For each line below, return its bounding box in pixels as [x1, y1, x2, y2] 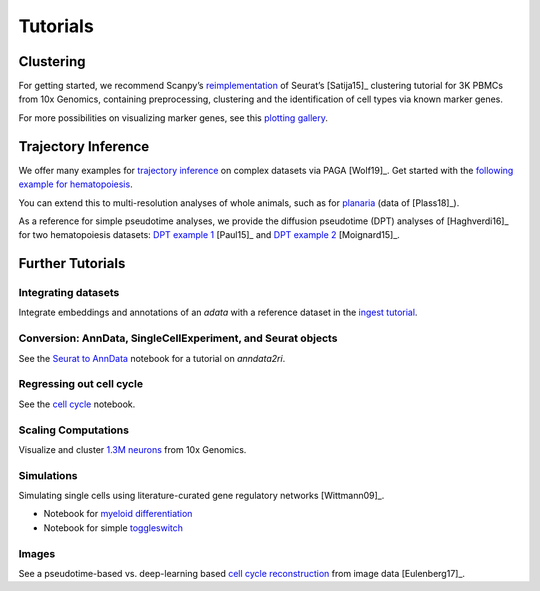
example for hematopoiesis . [18, 178, 134, 190]
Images [18, 546, 56, 560]
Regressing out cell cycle [18, 377, 144, 391]
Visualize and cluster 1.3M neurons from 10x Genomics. [18, 443, 247, 455]
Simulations [18, 468, 78, 482]
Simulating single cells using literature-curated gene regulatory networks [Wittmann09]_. [18, 490, 385, 502]
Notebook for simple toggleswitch [43, 521, 184, 534]
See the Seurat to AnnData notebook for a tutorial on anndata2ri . [18, 352, 286, 364]
